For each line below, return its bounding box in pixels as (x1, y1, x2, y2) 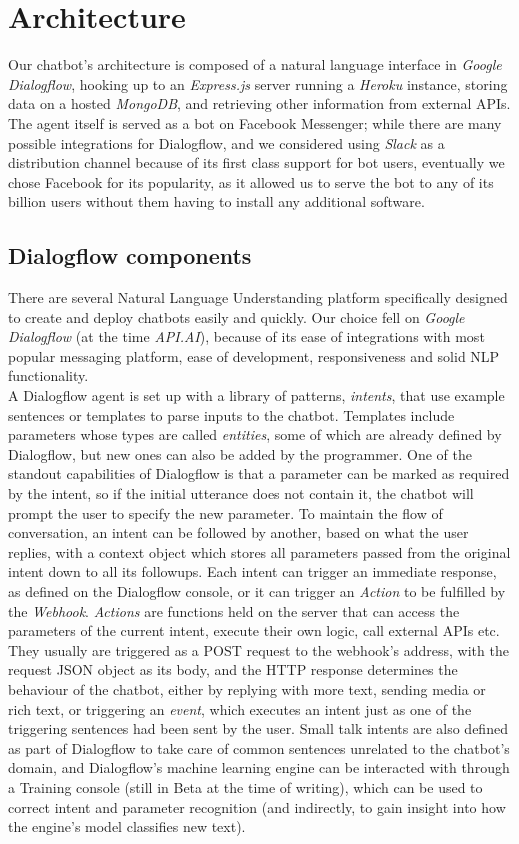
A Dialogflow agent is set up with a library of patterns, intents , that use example (8, 385, 505, 406)
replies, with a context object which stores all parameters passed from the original (8, 541, 511, 562)
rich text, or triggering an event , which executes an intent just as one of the (8, 698, 472, 719)
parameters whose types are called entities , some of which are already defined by (8, 424, 502, 445)
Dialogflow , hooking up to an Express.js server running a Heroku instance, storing (8, 73, 508, 94)
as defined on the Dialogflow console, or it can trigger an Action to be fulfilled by (8, 580, 506, 601)
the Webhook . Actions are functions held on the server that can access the (8, 600, 460, 621)
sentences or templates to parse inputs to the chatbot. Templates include (8, 404, 455, 425)
